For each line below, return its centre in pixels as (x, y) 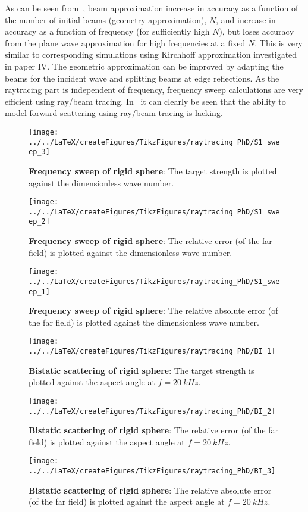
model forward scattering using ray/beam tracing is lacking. (114, 113)
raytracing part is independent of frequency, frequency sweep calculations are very (154, 90)
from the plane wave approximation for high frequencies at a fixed (125, 43)
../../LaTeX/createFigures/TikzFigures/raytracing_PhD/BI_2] (152, 411)
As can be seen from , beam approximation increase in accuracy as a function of (152, 8)
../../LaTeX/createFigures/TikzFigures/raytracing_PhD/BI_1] (152, 352)
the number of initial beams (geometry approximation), (106, 19)
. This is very (279, 43)
